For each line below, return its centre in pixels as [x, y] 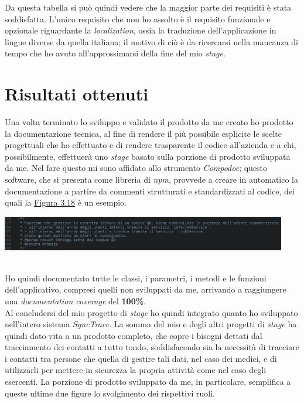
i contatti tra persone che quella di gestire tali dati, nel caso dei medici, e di [141, 358]
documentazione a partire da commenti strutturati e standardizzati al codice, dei [150, 191]
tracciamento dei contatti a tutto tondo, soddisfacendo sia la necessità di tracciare [152, 347]
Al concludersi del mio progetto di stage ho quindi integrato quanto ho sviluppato [151, 312]
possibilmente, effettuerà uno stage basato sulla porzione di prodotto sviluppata [148, 156]
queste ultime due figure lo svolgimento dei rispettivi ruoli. [110, 393]
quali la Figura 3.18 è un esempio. [66, 202]
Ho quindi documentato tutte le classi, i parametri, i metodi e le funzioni [136, 278]
